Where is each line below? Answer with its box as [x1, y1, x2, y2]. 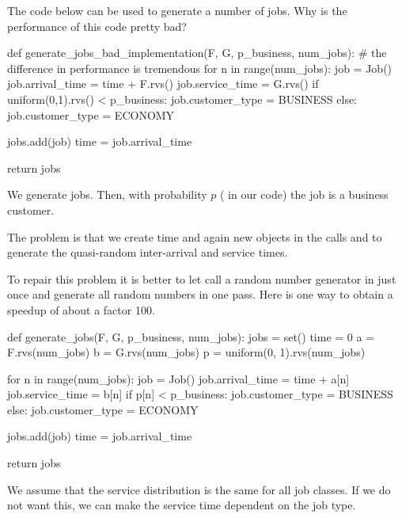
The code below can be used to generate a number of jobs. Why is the [7, 2, 347, 18]
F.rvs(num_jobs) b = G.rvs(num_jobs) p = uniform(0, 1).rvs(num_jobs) [7, 344, 366, 360]
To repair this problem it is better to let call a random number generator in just [7, 270, 396, 287]
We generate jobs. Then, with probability [7, 186, 207, 203]
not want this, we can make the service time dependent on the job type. [7, 497, 356, 513]
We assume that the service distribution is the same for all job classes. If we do [7, 481, 391, 497]
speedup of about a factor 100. [7, 301, 155, 318]
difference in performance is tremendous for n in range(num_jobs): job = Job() [7, 59, 393, 76]
